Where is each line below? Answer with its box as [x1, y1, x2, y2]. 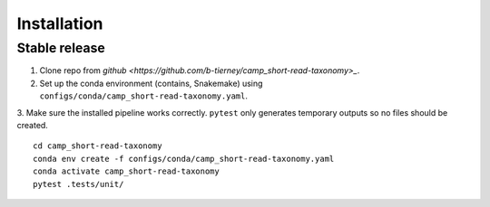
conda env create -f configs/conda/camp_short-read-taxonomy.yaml [33, 154, 335, 164]
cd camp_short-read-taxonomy [33, 141, 162, 151]
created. [16, 119, 49, 130]
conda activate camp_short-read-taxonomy [33, 166, 220, 176]
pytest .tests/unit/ [33, 179, 124, 189]
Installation [16, 14, 103, 33]
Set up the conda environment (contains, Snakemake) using [39, 78, 263, 89]
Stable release [16, 40, 106, 56]
